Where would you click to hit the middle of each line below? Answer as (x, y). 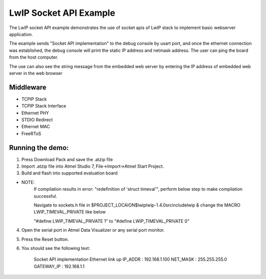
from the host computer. (34, 57)
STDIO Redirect (37, 120)
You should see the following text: (56, 248)
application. (21, 34)
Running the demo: (39, 148)
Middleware (28, 87)
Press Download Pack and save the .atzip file (67, 159)
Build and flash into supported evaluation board (69, 173)
